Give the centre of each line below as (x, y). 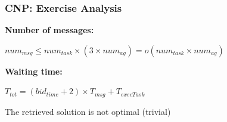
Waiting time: (34, 71)
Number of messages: (49, 30)
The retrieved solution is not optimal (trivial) (88, 111)
